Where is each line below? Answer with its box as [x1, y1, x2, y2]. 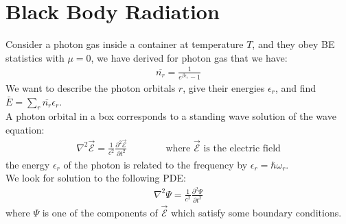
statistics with [5, 50, 65, 64]
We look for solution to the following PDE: [5, 171, 186, 185]
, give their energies [183, 81, 265, 95]
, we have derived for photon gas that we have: [91, 50, 288, 64]
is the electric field [203, 143, 281, 153]
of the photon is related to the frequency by [63, 157, 248, 171]
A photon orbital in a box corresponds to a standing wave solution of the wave [5, 109, 336, 123]
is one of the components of [42, 205, 158, 219]
